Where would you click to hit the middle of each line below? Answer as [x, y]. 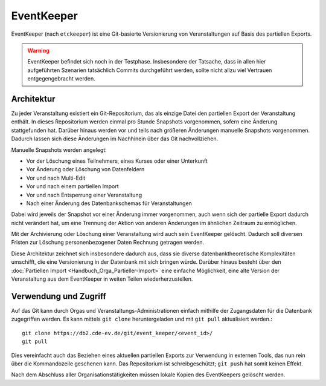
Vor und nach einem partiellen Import [72, 186]
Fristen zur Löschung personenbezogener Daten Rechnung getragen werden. [108, 243]
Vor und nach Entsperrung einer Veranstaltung [84, 195]
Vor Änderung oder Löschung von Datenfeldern [85, 169]
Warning [38, 50]
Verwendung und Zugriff [59, 296]
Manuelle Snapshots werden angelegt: [59, 150]
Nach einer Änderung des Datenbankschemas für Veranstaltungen [109, 203]
